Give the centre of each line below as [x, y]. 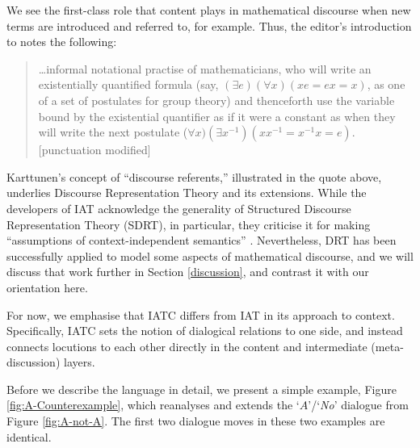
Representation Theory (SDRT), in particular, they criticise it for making [189, 224]
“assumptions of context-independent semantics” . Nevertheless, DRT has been [202, 240]
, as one [386, 84]
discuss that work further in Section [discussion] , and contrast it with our [188, 272]
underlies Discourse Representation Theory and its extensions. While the [187, 193]
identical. [29, 436]
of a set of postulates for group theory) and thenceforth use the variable [216, 100]
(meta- [387, 346]
